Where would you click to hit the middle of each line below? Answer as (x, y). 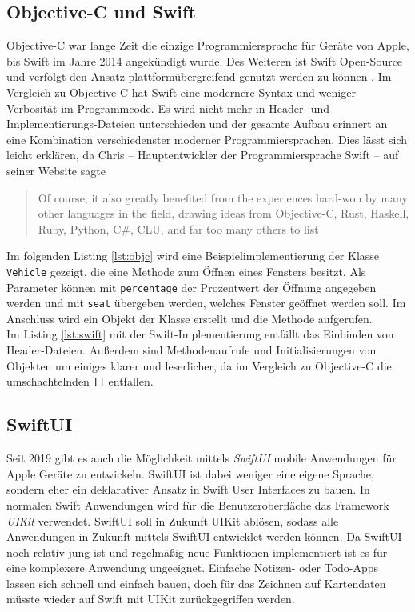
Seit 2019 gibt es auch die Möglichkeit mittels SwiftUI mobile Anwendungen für (202, 458)
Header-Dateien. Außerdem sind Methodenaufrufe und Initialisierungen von (192, 350)
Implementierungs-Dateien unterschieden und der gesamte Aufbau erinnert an (197, 124)
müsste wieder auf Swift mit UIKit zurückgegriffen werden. (151, 599)
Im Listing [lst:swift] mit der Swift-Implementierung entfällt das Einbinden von (200, 334)
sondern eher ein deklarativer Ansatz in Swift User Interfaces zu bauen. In (188, 489)
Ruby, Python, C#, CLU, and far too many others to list (178, 228)
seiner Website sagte (56, 170)
